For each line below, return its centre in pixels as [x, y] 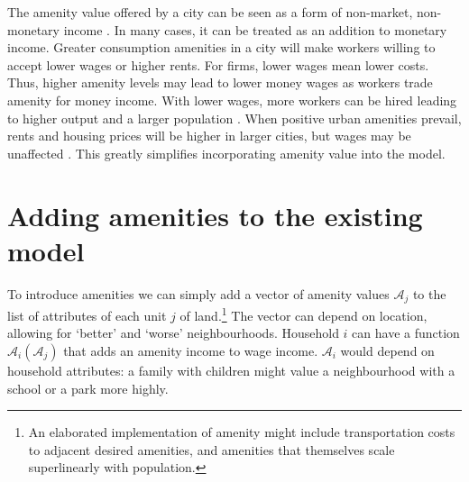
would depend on [387, 350]
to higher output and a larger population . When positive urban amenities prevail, [234, 118]
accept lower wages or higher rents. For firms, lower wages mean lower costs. [218, 64]
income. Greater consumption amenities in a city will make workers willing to [221, 47]
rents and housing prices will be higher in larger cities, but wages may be [209, 136]
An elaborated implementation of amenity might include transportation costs [242, 432]
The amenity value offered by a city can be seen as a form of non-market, [210, 12]
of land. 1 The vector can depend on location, [303, 314]
